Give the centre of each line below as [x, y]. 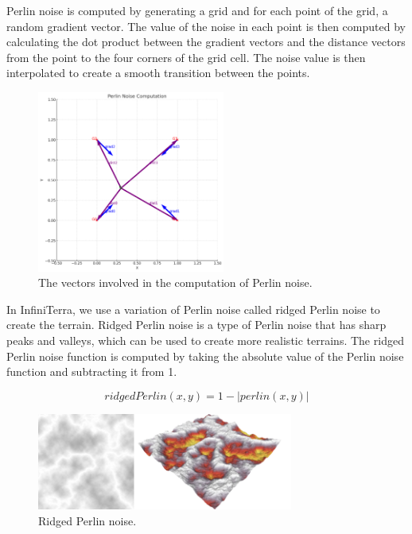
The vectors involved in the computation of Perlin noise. [175, 282]
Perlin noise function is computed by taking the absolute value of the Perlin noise [205, 356]
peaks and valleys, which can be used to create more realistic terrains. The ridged [205, 341]
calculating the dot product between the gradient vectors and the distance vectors [206, 42]
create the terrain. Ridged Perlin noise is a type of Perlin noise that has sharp [196, 325]
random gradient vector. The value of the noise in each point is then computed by [206, 26]
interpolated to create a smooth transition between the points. [158, 73]
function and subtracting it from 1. [92, 371]
